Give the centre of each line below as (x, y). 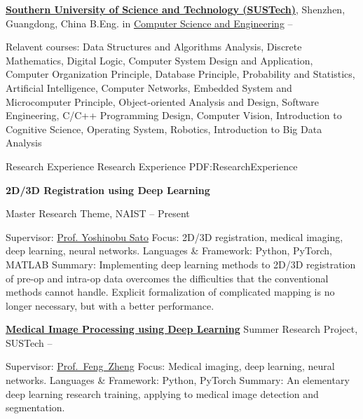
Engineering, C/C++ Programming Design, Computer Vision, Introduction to (174, 115)
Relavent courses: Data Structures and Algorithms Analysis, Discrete (154, 47)
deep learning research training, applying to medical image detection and (162, 393)
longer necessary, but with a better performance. (110, 305)
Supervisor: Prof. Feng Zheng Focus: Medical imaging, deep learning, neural (170, 366)
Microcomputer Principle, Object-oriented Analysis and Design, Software (162, 101)
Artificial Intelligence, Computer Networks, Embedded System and (149, 87)
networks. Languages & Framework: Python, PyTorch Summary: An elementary (178, 380)
